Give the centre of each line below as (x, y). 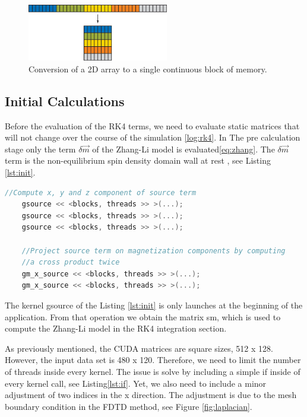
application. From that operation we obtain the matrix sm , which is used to (143, 316)
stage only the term (40, 149)
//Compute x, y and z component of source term (101, 192)
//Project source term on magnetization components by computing (153, 251)
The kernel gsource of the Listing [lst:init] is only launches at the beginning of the (154, 305)
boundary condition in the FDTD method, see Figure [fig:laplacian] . (129, 406)
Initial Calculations (65, 101)
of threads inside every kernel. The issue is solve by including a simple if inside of (153, 371)
